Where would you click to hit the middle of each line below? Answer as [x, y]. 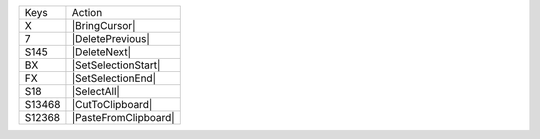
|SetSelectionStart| [116, 65]
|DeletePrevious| [110, 38]
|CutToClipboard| [112, 104]
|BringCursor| [103, 25]
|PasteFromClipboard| [123, 117]
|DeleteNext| [101, 52]
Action [87, 12]
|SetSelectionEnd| [114, 78]
